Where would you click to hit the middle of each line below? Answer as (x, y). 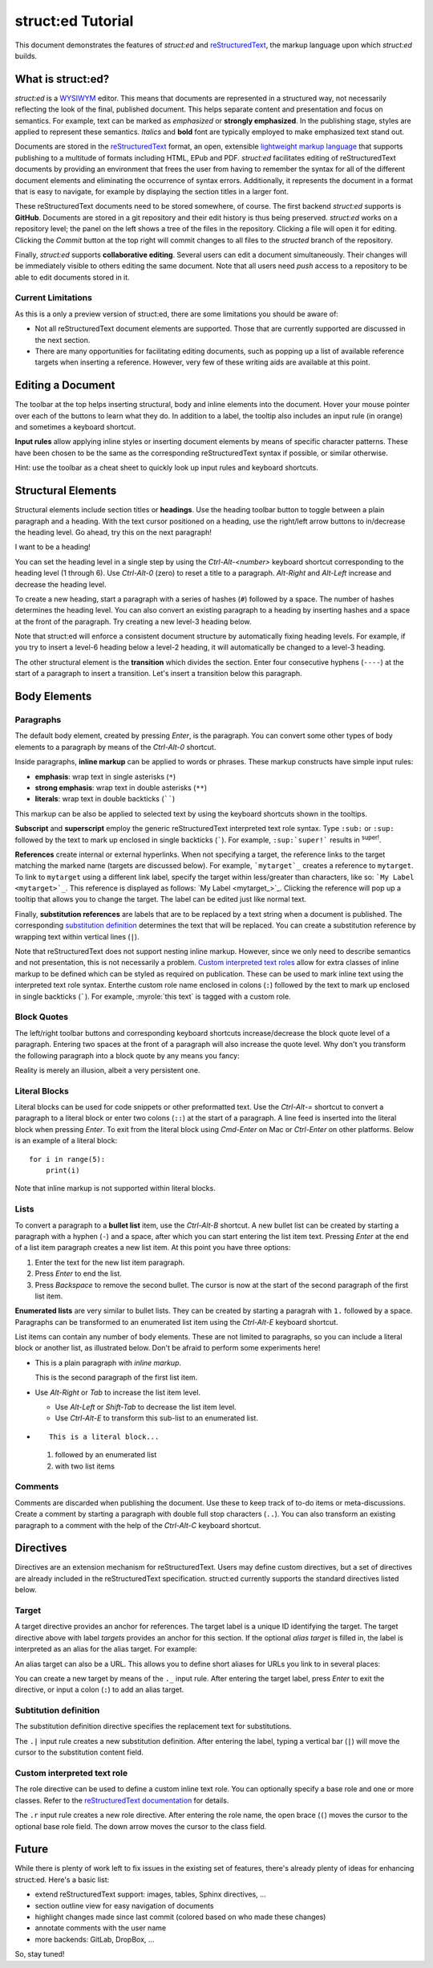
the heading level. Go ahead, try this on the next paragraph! (113, 532)
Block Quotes (41, 1017)
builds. (26, 55)
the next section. (63, 340)
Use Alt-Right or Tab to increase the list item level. (117, 1392)
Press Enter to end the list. (78, 1273)
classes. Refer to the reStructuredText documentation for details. (122, 1800)
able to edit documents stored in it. (72, 277)
